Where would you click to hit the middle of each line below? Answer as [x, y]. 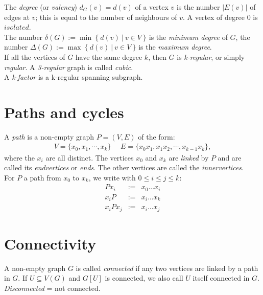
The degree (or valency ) [41, 7]
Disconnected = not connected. [52, 288]
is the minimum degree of [188, 37]
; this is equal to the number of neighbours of [106, 17]
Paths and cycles [64, 112]
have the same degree [109, 56]
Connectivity [50, 243]
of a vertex [152, 7]
